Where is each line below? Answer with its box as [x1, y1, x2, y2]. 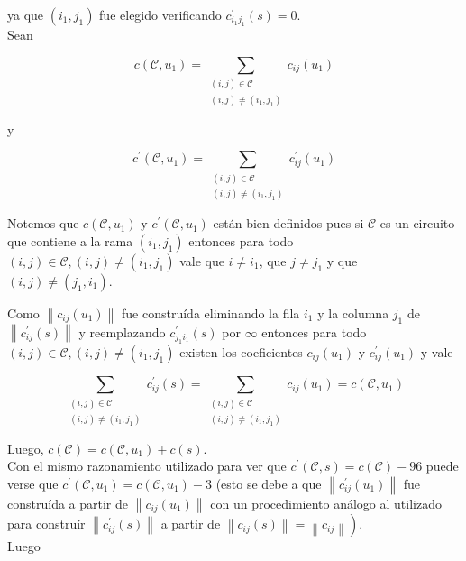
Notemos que [7, 214, 79, 233]
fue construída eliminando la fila [122, 303, 300, 322]
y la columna [317, 303, 389, 322]
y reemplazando [78, 322, 166, 341]
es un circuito [379, 214, 455, 233]
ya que [7, 5, 44, 23]
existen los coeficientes [179, 343, 303, 361]
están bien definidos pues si [213, 214, 364, 233]
